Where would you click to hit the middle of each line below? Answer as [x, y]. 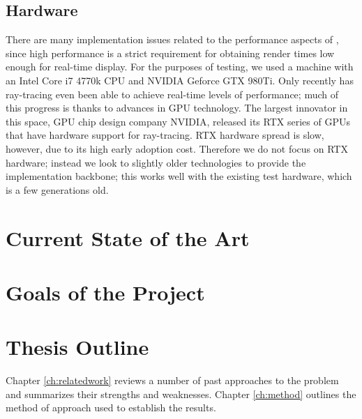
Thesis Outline [77, 347]
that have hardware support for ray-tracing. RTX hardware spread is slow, [165, 135]
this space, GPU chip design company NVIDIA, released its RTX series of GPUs [178, 121]
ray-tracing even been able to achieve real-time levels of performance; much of [172, 94]
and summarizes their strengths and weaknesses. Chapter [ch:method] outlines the [181, 394]
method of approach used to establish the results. [111, 407]
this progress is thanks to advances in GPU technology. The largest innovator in [177, 108]
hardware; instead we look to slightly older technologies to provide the [156, 162]
